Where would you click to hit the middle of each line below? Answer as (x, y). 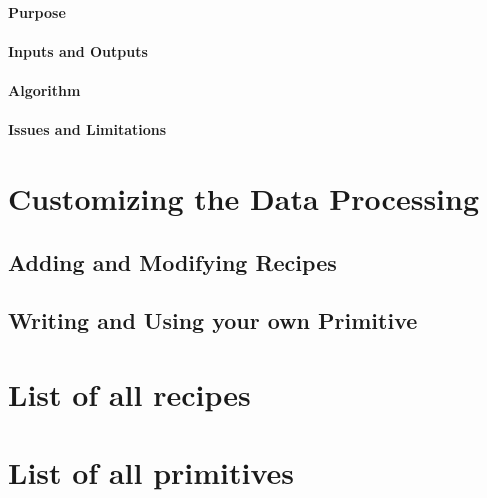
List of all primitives (151, 472)
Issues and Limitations (87, 129)
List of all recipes (129, 393)
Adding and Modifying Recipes (172, 261)
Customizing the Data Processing (244, 197)
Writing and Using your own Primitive (213, 320)
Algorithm (44, 89)
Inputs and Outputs (78, 50)
